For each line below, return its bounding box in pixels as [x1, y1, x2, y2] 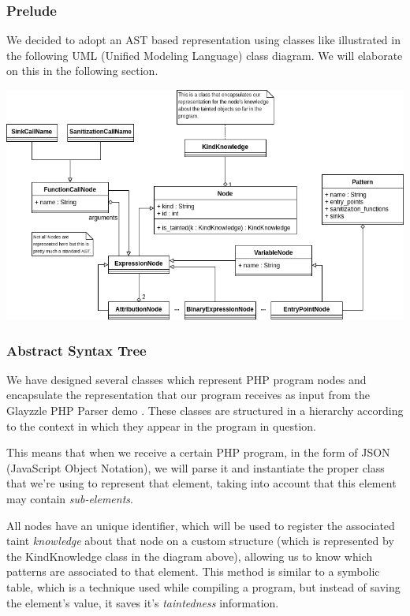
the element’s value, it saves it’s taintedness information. [6, 594, 279, 610]
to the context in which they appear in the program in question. [6, 417, 316, 434]
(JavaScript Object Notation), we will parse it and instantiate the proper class [6, 459, 385, 476]
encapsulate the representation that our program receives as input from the [6, 386, 371, 403]
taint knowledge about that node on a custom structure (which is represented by [6, 532, 394, 549]
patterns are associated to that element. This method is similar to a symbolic [6, 563, 380, 580]
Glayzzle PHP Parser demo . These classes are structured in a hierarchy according [6, 402, 404, 419]
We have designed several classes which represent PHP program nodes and [6, 371, 367, 387]
